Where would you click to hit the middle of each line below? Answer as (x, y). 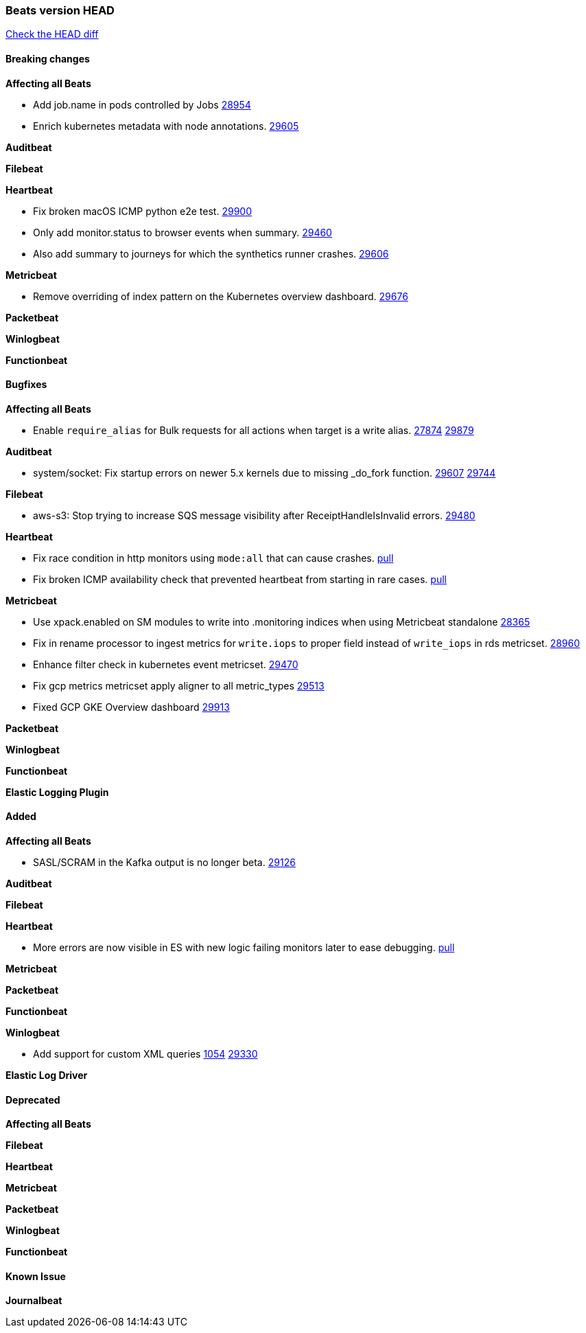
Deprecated (33, 1100)
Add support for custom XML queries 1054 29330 (145, 1054)
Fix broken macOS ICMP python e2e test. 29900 (142, 211)
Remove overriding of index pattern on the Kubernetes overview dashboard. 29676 (221, 296)
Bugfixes (26, 385)
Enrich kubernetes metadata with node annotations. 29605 (166, 126)
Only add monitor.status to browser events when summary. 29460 (183, 232)
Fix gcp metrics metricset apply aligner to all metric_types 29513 (179, 685)
